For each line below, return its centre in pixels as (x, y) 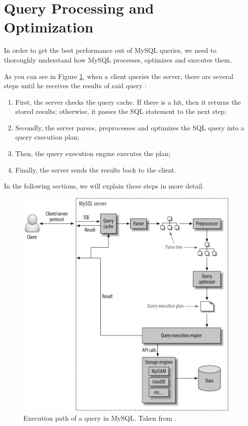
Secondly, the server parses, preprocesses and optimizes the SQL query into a (130, 127)
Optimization (49, 27)
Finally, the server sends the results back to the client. (96, 169)
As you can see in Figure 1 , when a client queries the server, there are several (119, 76)
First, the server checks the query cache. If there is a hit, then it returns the (128, 102)
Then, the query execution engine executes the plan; (93, 153)
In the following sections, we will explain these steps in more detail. (104, 186)
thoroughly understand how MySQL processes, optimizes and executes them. (118, 59)
